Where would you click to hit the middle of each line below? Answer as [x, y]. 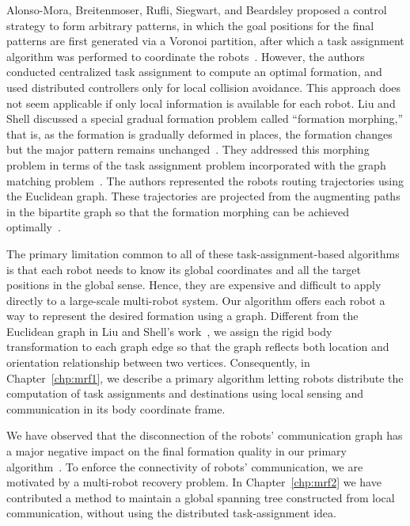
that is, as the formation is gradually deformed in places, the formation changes [199, 133]
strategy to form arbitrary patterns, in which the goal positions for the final [190, 25]
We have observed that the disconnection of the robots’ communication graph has [205, 435]
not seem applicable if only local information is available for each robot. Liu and [201, 103]
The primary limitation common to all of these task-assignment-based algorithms [203, 253]
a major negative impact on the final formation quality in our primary [177, 451]
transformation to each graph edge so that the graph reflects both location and [198, 347]
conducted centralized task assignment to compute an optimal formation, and [194, 72]
